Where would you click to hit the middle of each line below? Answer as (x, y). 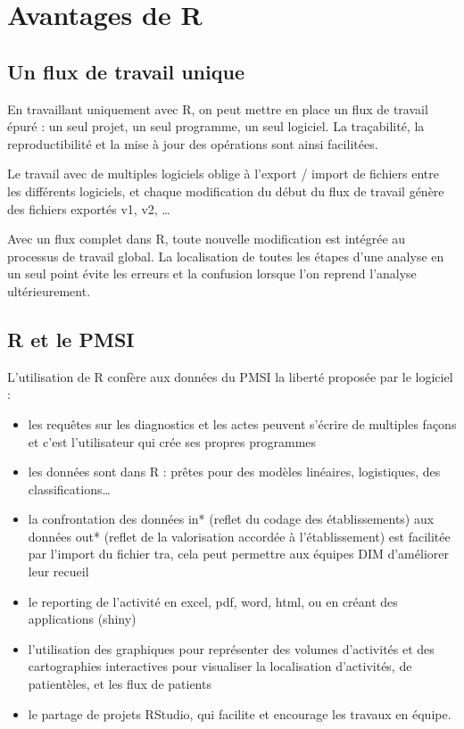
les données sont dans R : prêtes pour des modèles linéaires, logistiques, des (234, 472)
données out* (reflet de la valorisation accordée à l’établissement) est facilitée (239, 536)
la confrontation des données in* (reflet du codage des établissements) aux (231, 519)
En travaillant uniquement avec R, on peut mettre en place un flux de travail (218, 108)
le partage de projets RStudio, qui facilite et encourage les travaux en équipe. (240, 713)
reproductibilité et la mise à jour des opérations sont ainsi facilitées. (193, 143)
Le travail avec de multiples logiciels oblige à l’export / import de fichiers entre (223, 174)
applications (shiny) (82, 619)
